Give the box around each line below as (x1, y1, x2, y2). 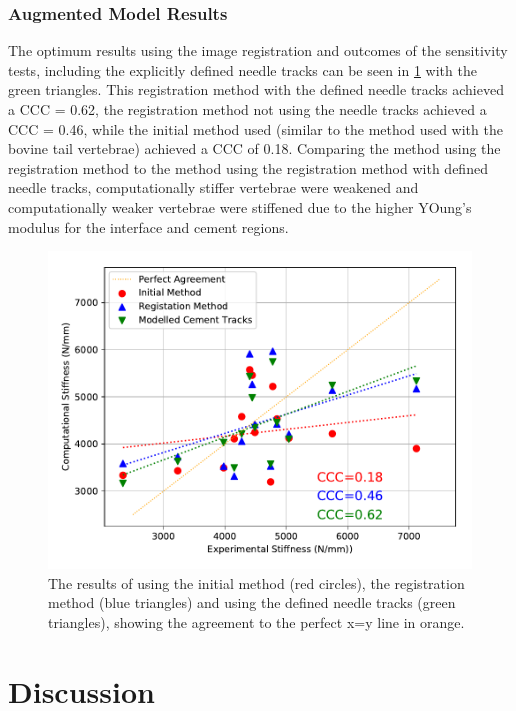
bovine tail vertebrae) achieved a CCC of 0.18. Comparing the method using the (8, 138, 501, 159)
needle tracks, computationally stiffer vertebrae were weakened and (8, 177, 419, 198)
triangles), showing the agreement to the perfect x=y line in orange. (48, 611, 465, 632)
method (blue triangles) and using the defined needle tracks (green (48, 592, 456, 613)
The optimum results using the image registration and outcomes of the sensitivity (8, 40, 508, 61)
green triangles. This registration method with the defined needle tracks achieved (8, 79, 504, 100)
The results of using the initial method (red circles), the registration (48, 572, 465, 593)
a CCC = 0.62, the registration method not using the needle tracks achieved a (8, 99, 487, 119)
